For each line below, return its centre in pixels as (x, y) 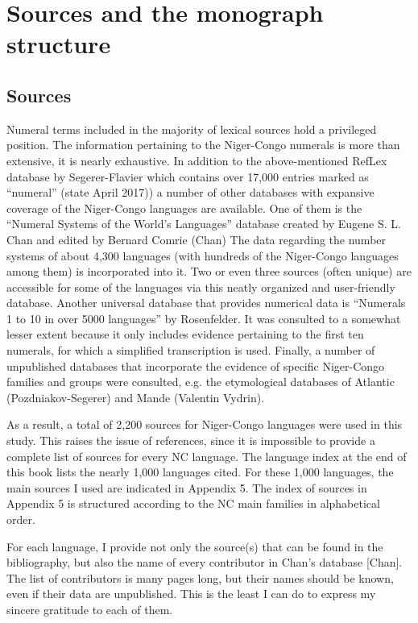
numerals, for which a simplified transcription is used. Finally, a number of (191, 350)
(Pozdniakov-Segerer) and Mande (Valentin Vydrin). (136, 397)
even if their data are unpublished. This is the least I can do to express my (191, 594)
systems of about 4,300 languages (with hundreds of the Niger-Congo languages (203, 255)
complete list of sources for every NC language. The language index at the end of (207, 456)
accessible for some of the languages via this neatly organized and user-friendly (201, 287)
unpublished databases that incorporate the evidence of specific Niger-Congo (196, 365)
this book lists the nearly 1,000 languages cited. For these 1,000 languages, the (200, 472)
